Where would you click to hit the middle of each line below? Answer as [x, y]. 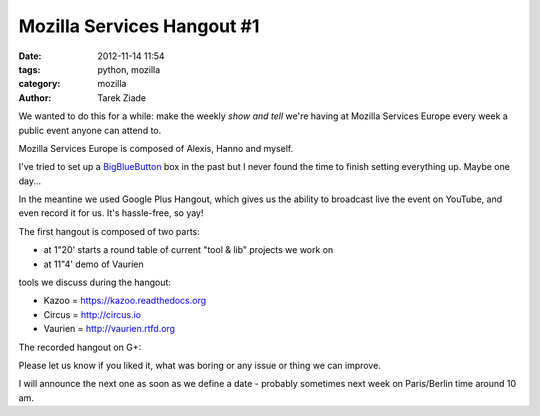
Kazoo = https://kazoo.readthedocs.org [125, 301]
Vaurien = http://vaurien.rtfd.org [109, 329]
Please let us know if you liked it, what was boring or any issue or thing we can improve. [200, 365]
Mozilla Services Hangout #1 [139, 26]
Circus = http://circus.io [92, 314]
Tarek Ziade [122, 97]
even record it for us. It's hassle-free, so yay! [111, 213]
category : [39, 84]
